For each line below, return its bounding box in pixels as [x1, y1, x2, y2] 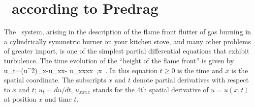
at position [4, 94, 36, 104]
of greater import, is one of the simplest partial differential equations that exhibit [4, 46, 250, 56]
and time [45, 94, 72, 104]
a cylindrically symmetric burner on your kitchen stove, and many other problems [4, 36, 251, 46]
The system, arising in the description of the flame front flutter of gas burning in [4, 27, 251, 37]
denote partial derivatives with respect [132, 75, 249, 85]
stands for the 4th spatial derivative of [93, 84, 209, 94]
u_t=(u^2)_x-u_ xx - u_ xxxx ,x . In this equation [4, 65, 158, 75]
